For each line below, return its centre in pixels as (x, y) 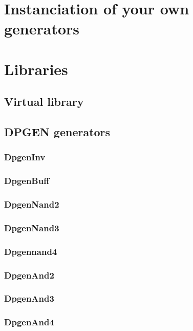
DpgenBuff (27, 181)
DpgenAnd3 (29, 298)
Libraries (36, 69)
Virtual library (44, 102)
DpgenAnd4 (29, 322)
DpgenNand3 (32, 227)
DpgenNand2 (32, 204)
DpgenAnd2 (29, 275)
